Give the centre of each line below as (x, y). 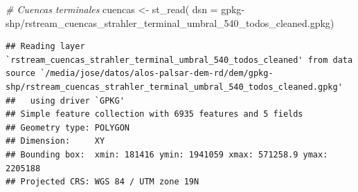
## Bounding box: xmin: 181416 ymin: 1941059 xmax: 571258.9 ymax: (167, 154)
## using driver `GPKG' (65, 100)
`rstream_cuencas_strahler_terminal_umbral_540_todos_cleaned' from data (179, 60)
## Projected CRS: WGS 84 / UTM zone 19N (102, 182)
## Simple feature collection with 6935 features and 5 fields (154, 114)
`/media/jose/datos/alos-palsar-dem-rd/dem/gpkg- (157, 74)
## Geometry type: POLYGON (68, 127)
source (20, 74)
